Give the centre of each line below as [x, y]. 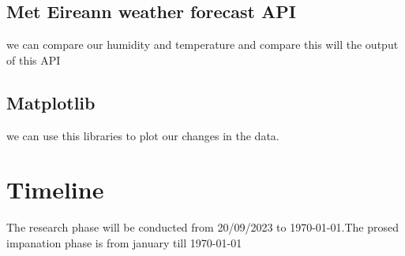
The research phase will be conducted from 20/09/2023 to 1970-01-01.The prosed [202, 227]
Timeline [55, 189]
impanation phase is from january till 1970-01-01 [124, 242]
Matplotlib [51, 102]
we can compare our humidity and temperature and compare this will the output [202, 45]
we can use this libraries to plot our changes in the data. [143, 135]
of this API [34, 59]
